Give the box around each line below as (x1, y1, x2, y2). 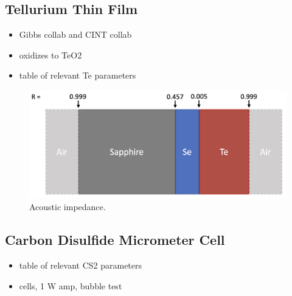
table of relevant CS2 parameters (19, 259, 142, 271)
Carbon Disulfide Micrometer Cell (5, 230, 225, 249)
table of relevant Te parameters (19, 69, 136, 82)
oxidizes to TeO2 (19, 48, 82, 61)
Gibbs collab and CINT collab (19, 28, 132, 41)
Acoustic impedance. (29, 200, 106, 213)
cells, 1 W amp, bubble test (19, 279, 122, 292)
